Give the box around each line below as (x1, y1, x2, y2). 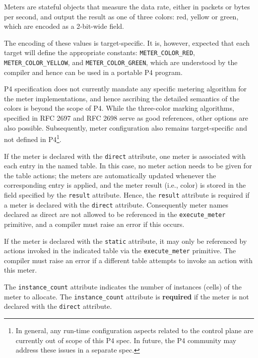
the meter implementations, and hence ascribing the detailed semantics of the (4, 93, 240, 103)
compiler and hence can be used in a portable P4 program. (4, 67, 183, 77)
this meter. (4, 265, 37, 275)
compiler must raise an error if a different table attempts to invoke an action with (4, 255, 253, 265)
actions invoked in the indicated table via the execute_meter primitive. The (4, 245, 236, 256)
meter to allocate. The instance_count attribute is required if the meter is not (4, 291, 249, 301)
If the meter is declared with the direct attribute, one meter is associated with (4, 150, 246, 161)
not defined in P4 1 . (4, 133, 62, 144)
